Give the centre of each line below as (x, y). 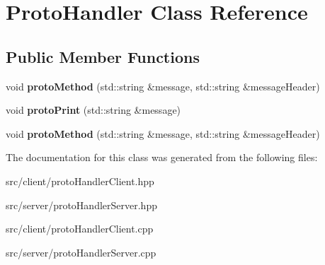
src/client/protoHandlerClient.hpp (80, 181)
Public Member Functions (103, 56)
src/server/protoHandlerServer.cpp (81, 252)
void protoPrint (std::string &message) (93, 110)
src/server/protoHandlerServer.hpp (81, 205)
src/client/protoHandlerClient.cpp (80, 229)
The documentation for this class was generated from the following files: (162, 157)
